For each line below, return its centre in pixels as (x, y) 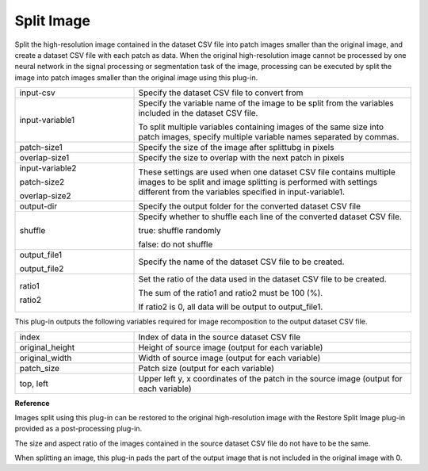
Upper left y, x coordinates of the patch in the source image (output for (271, 378)
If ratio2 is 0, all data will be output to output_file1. (231, 307)
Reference (32, 403)
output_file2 (42, 269)
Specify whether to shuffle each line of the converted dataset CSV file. (270, 216)
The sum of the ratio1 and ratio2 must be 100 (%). (231, 293)
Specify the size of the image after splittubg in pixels (236, 147)
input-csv (37, 93)
